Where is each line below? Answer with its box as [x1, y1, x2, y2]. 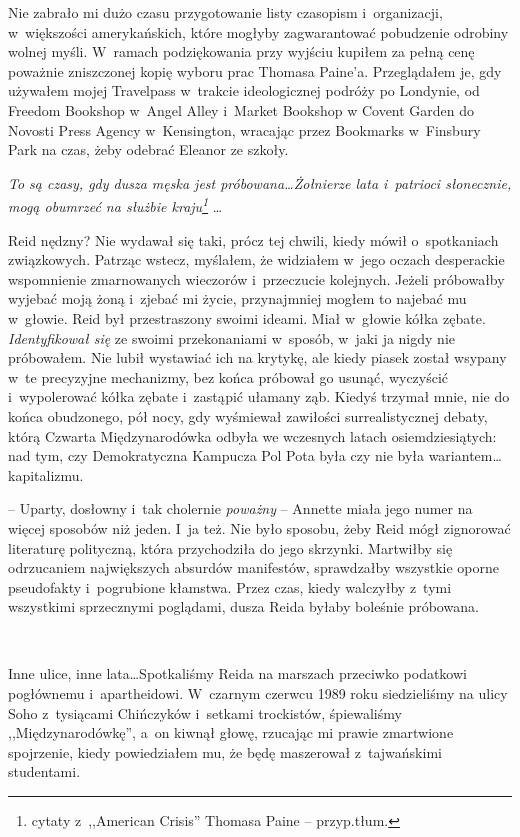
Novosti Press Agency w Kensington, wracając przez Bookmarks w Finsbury [8, 119, 481, 140]
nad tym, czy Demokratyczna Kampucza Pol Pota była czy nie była [8, 445, 424, 466]
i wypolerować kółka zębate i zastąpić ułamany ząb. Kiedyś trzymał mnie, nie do [8, 386, 510, 407]
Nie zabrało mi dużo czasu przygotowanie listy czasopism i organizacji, [8, 2, 443, 22]
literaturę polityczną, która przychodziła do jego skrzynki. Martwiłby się [8, 537, 453, 558]
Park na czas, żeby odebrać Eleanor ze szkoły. [8, 139, 289, 160]
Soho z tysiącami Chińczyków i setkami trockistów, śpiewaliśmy [8, 702, 402, 723]
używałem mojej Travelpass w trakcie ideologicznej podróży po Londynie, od [8, 80, 480, 101]
